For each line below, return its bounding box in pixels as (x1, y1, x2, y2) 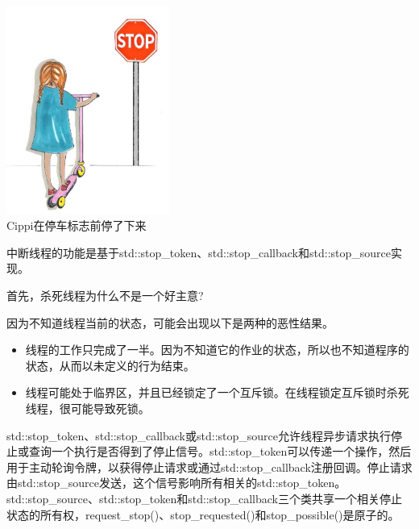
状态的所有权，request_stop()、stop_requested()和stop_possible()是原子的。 (6, 506, 400, 523)
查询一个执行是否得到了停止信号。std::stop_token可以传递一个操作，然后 (28, 443, 412, 460)
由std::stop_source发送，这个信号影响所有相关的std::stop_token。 (6, 474, 346, 491)
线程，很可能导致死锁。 (25, 399, 150, 416)
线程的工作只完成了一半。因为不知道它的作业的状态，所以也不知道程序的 (25, 341, 409, 358)
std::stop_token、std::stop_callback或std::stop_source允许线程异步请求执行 (6, 427, 391, 444)
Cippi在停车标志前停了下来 (6, 217, 147, 234)
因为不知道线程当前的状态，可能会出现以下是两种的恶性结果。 (6, 314, 334, 331)
